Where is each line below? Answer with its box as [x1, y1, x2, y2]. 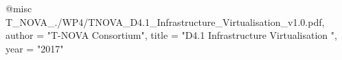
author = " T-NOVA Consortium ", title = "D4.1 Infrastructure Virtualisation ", [5, 28, 337, 42]
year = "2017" [5, 41, 64, 55]
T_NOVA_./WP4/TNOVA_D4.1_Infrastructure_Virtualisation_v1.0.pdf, [5, 14, 325, 29]
